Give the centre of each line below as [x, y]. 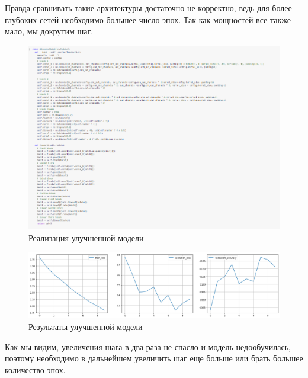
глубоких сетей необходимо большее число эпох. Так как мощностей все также [148, 19]
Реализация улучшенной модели [86, 237]
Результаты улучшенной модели [86, 326]
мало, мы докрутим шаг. [49, 31]
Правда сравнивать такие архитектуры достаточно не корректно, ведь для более [148, 8]
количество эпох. [35, 369]
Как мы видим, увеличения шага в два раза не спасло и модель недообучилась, [148, 346]
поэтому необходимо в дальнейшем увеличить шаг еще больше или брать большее [154, 358]
